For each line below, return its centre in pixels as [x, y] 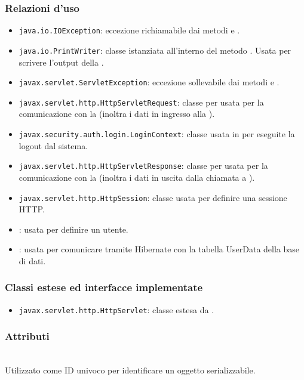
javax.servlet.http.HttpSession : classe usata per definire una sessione [153, 197]
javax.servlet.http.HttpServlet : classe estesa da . [116, 309]
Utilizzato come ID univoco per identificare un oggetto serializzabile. [130, 370]
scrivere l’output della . [61, 62]
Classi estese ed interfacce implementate [104, 287]
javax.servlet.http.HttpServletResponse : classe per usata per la [143, 166]
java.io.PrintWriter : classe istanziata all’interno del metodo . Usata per [155, 50]
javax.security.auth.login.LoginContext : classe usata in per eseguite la [157, 134]
